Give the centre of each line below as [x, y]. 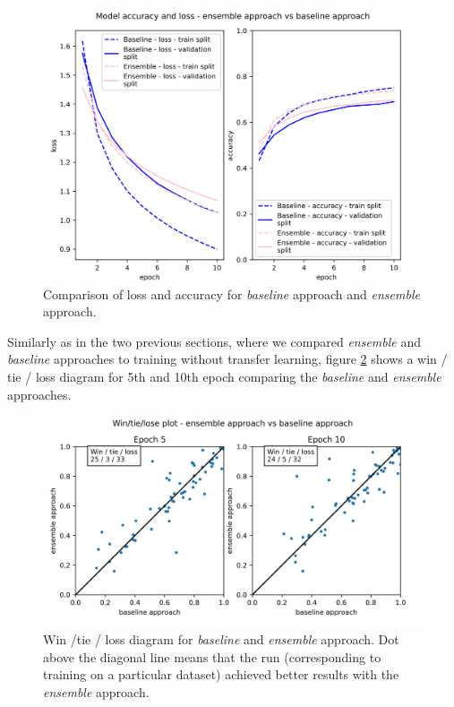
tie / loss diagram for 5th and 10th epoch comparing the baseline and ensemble [224, 376]
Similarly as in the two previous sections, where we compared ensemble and [214, 341]
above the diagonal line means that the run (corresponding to [212, 656]
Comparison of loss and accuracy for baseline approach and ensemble [231, 293]
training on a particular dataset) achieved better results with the [221, 674]
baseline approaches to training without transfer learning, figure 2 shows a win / [227, 359]
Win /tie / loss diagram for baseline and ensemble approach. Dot [221, 638]
